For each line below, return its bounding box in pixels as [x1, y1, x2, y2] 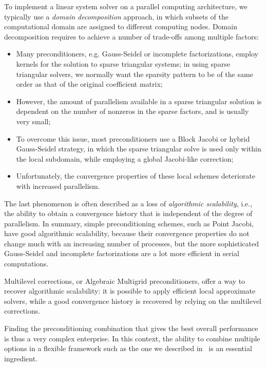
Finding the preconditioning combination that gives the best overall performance [4, 323, 258, 334]
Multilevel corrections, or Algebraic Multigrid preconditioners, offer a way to [4, 275, 245, 286]
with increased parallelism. [16, 180, 100, 191]
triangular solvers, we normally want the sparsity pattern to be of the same [16, 68, 253, 79]
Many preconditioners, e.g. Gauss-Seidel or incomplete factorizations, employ [16, 48, 258, 59]
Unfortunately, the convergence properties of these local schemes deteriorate [16, 170, 256, 181]
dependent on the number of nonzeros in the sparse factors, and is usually [16, 106, 249, 117]
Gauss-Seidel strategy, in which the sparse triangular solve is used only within [16, 143, 261, 154]
